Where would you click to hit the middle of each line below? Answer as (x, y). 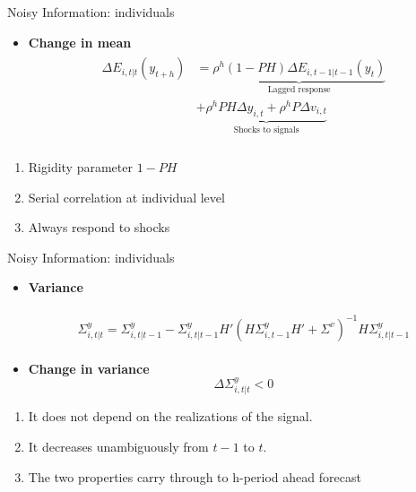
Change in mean (80, 42)
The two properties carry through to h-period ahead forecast (195, 476)
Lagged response (299, 90)
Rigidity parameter (80, 167)
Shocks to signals (266, 130)
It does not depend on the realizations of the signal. (170, 416)
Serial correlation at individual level (126, 197)
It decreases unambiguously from (118, 447)
